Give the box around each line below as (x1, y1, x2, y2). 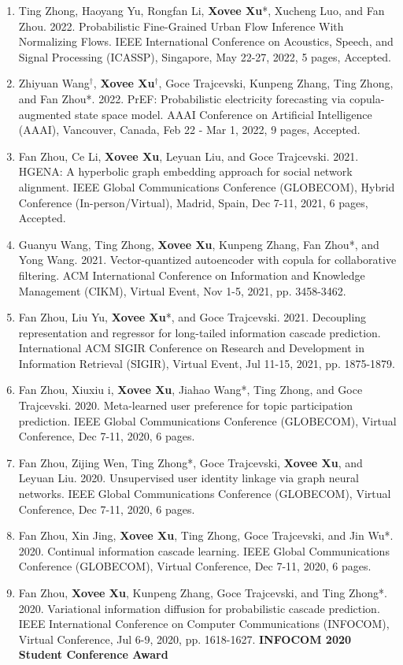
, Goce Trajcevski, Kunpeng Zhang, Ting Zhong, (158, 75, 394, 91)
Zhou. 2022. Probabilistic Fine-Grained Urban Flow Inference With (18, 17, 344, 34)
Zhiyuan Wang (18, 75, 90, 91)
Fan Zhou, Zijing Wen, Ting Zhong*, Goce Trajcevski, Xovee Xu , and (18, 454, 363, 470)
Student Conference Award (18, 646, 168, 663)
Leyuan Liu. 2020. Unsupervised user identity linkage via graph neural (18, 470, 359, 486)
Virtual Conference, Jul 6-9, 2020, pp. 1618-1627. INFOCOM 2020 (18, 630, 352, 647)
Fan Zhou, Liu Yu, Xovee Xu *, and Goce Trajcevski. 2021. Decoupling (18, 309, 367, 325)
